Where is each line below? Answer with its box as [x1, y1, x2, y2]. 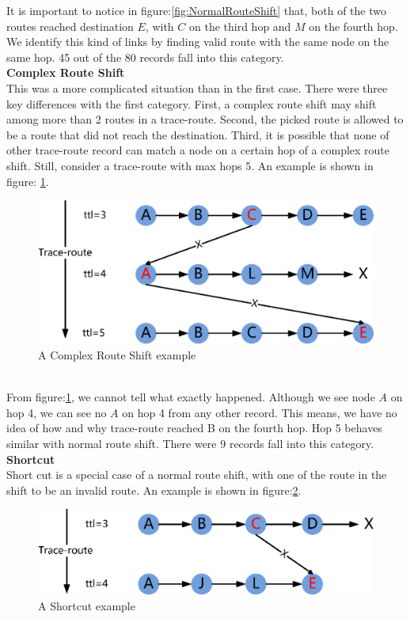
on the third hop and [188, 17, 291, 34]
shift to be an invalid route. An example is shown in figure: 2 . [6, 481, 302, 498]
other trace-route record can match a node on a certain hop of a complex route [6, 142, 390, 158]
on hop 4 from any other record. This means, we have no [122, 404, 397, 420]
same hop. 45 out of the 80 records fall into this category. [6, 48, 284, 65]
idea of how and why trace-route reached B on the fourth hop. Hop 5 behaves [6, 420, 382, 436]
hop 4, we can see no [6, 404, 107, 420]
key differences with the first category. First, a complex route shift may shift [6, 95, 377, 112]
